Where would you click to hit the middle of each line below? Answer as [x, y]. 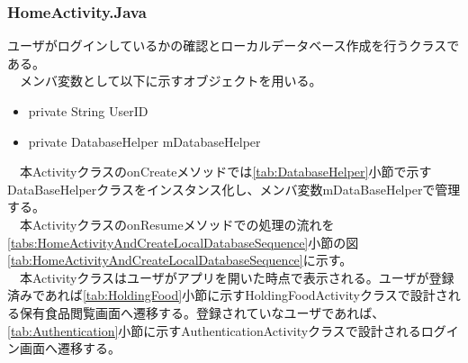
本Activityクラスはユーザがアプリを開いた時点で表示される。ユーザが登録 [237, 277]
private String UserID [88, 111]
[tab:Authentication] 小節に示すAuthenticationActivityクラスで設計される [214, 330]
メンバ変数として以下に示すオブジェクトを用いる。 [171, 81]
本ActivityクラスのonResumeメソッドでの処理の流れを [177, 224]
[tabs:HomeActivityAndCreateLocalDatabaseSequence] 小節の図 [183, 242]
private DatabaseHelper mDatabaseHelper [144, 141]
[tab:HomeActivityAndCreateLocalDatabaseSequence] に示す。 [180, 260]
